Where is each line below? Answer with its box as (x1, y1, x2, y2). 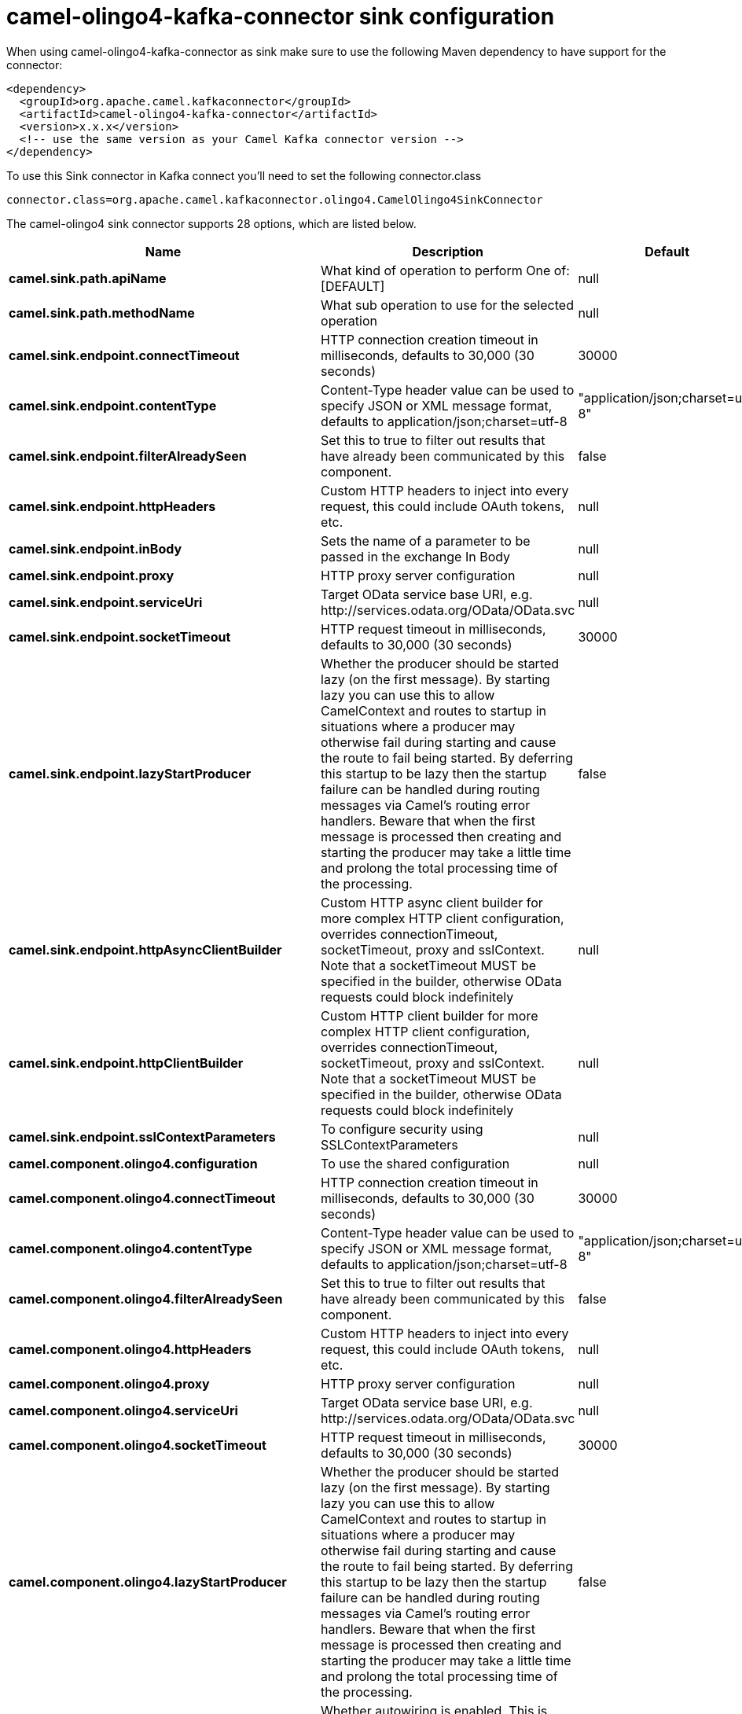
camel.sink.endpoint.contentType (9, 397, 217, 414)
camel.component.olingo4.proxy (9, 1375, 210, 1392)
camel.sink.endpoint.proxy (9, 567, 174, 583)
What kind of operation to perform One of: (321, 262, 570, 278)
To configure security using (321, 1120, 483, 1137)
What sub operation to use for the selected (321, 296, 574, 313)
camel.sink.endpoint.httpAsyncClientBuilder (9, 941, 282, 958)
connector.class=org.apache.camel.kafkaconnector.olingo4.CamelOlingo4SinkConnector (6, 193, 543, 206)
